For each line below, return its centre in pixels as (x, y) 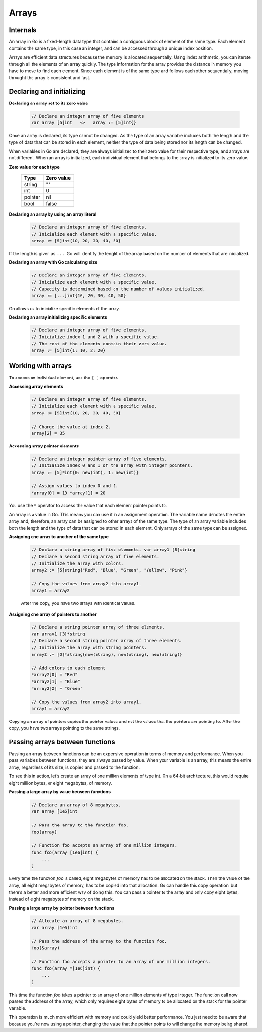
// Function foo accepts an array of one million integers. (104, 846)
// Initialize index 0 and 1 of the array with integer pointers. (112, 466)
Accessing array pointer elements (44, 446)
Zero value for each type (34, 167)
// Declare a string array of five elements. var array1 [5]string (113, 550)
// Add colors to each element (69, 668)
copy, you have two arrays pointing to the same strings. (65, 728)
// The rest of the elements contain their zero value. (99, 344)
